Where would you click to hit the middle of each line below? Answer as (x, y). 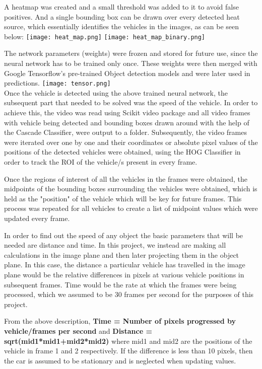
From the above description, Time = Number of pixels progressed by (120, 321)
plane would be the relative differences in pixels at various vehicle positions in (124, 274)
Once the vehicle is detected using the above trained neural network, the (116, 92)
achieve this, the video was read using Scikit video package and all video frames (127, 113)
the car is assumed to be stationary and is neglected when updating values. (120, 360)
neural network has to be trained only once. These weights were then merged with (131, 63)
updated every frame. (37, 218)
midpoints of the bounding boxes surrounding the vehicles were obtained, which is (131, 189)
